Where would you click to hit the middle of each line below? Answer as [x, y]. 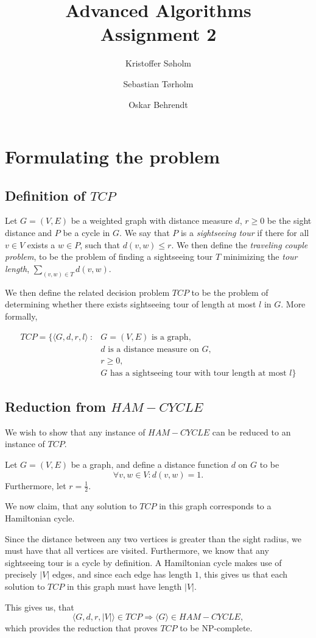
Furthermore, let [36, 485]
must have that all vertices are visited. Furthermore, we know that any [137, 550]
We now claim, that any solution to [71, 506]
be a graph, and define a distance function [149, 464]
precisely [21, 574]
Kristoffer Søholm [158, 63]
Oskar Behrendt [158, 104]
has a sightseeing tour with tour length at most [198, 373]
